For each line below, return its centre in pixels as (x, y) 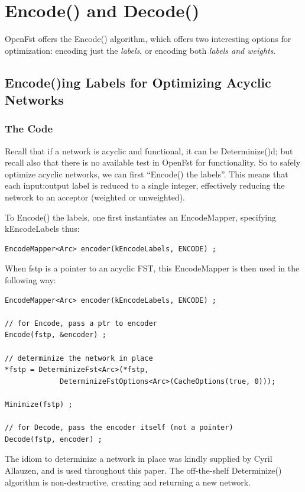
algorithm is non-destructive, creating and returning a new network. (128, 482)
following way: (30, 280)
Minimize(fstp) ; (39, 404)
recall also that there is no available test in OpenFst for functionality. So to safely (153, 162)
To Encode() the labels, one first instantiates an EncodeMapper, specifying (141, 217)
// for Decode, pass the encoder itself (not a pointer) (119, 428)
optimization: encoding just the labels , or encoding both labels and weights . (140, 50)
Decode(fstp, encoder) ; (53, 439)
